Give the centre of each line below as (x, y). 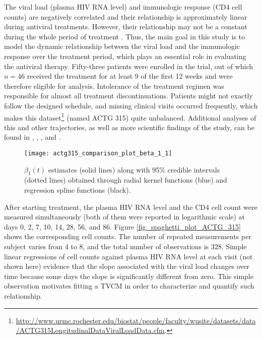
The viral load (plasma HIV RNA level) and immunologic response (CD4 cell (123, 7)
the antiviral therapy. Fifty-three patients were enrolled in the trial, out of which (129, 66)
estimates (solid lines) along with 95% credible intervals (134, 169)
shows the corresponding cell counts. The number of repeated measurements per (128, 236)
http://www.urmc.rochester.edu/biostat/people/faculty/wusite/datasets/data (136, 320)
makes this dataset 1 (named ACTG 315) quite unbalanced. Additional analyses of (130, 117)
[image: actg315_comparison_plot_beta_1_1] (98, 153)
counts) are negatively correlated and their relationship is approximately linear (126, 16)
